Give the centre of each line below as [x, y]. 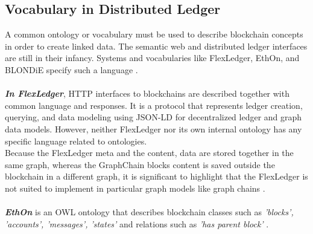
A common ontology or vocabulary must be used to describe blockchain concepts [154, 34]
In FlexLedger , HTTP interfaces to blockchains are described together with [147, 93]
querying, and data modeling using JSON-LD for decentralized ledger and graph [153, 117]
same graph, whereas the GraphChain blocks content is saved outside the [140, 164]
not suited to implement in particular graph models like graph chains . [135, 188]
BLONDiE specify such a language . [71, 69]
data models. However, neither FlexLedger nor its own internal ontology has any [153, 128]
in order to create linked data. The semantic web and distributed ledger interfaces [156, 46]
